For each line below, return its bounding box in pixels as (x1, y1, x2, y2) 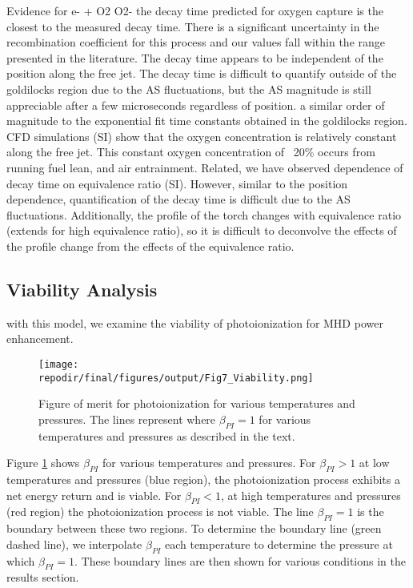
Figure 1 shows (6, 454, 80, 471)
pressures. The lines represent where (38, 410, 216, 427)
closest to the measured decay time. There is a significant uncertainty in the (6, 18, 379, 34)
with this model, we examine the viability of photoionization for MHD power (6, 314, 383, 331)
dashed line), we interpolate (6, 535, 142, 552)
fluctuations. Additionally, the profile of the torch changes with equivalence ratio (6, 206, 402, 223)
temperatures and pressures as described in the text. (38, 427, 295, 444)
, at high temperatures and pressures (220, 486, 401, 503)
